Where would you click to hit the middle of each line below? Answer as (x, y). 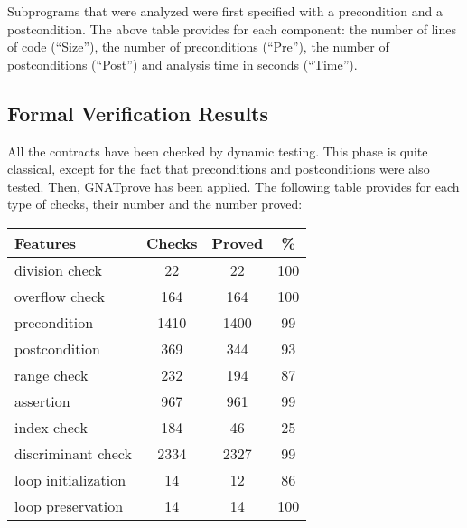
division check (58, 269)
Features (46, 242)
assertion (42, 401)
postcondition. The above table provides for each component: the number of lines (232, 28)
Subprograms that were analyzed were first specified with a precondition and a (225, 11)
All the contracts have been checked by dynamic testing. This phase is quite (218, 151)
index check (51, 427)
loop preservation (69, 505)
